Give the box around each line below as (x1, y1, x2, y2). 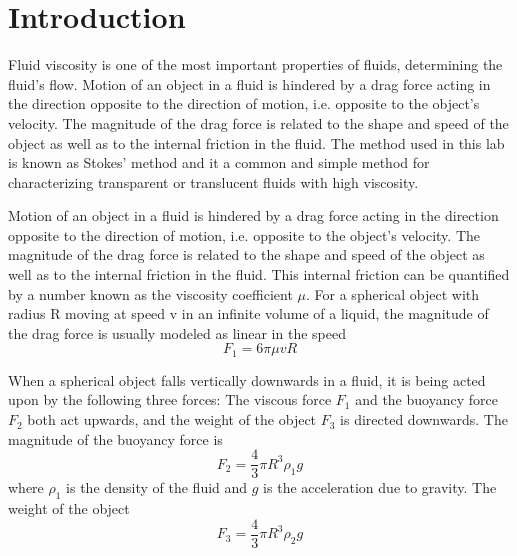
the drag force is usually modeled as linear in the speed (8, 322, 346, 343)
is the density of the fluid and (66, 477, 248, 498)
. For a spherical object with (306, 283, 480, 304)
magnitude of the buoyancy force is (8, 428, 223, 449)
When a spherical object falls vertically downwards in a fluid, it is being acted (8, 369, 486, 390)
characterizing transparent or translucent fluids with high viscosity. (8, 171, 419, 192)
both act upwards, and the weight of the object (27, 409, 317, 430)
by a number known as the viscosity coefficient (8, 283, 293, 304)
